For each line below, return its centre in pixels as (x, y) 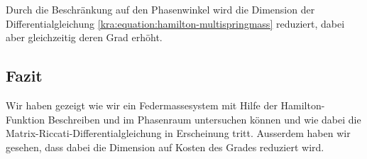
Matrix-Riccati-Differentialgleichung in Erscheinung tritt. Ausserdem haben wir (178, 133)
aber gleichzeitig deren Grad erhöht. (84, 37)
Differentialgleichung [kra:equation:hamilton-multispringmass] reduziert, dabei (175, 23)
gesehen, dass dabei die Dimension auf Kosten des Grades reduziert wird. (165, 147)
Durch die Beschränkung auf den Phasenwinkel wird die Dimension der (160, 9)
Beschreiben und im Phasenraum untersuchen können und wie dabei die (204, 119)
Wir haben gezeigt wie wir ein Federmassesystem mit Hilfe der (142, 105)
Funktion (26, 119)
